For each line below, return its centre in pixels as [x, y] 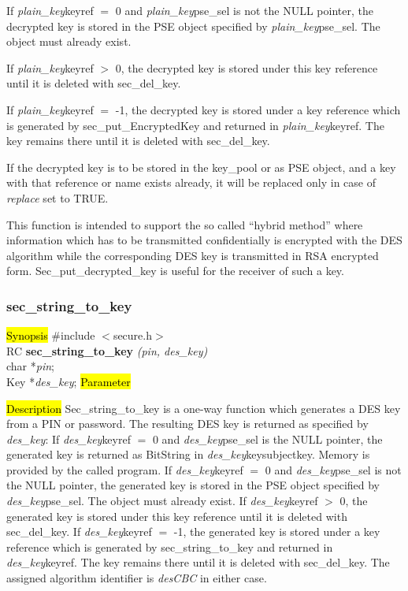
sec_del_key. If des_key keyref [79, 532]
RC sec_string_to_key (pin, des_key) [107, 350]
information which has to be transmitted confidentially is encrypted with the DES [204, 240]
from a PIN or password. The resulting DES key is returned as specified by [187, 424]
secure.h [133, 335]
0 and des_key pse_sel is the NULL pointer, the [267, 439]
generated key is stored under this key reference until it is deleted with [177, 516]
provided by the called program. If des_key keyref [125, 469]
